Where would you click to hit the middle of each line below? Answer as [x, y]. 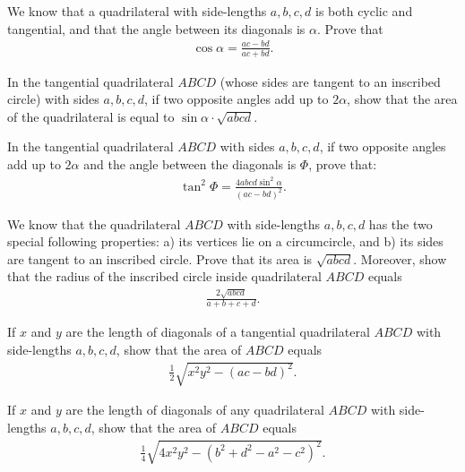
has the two [400, 223]
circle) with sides [53, 99]
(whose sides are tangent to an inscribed [330, 81]
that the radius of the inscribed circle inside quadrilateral [164, 276]
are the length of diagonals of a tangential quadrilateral [218, 332]
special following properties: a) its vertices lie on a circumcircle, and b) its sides [225, 241]
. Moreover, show [400, 258]
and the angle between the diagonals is [190, 163]
